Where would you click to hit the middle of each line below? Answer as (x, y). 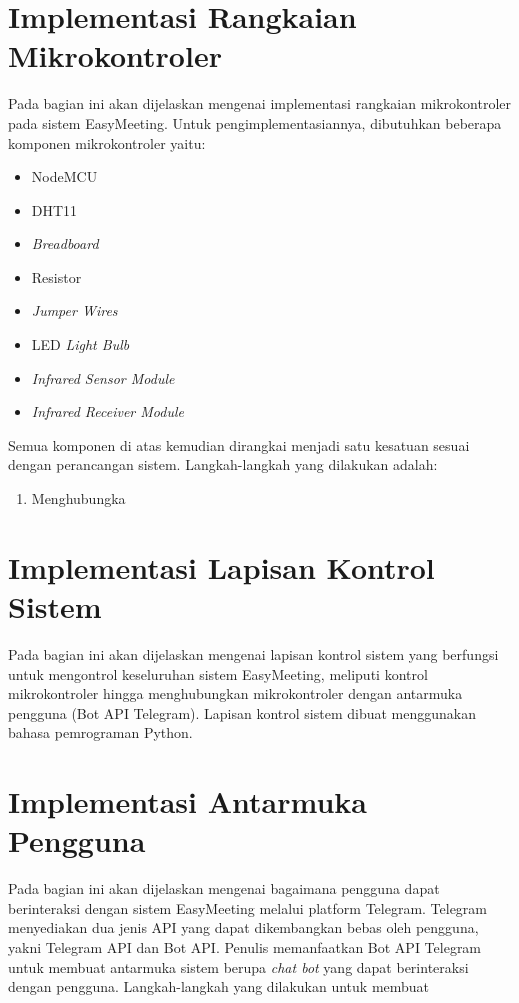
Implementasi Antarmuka (187, 801)
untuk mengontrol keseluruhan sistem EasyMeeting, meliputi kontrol (218, 673)
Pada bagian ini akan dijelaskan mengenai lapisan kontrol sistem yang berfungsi (253, 653)
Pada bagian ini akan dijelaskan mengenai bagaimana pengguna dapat (224, 888)
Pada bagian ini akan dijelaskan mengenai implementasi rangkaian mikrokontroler (260, 103)
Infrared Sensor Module (103, 377)
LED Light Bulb (80, 344)
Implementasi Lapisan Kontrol (221, 566)
